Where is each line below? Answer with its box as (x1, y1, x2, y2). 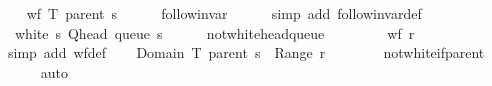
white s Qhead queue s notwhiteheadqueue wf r (14, 22, 415, 43)
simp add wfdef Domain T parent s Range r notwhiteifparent (7, 42, 485, 63)
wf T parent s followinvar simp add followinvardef (26, 3, 422, 23)
